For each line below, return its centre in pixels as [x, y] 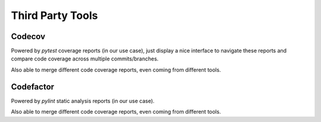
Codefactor [33, 87]
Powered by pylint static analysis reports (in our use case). [83, 101]
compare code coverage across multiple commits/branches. [85, 59]
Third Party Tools [54, 15]
